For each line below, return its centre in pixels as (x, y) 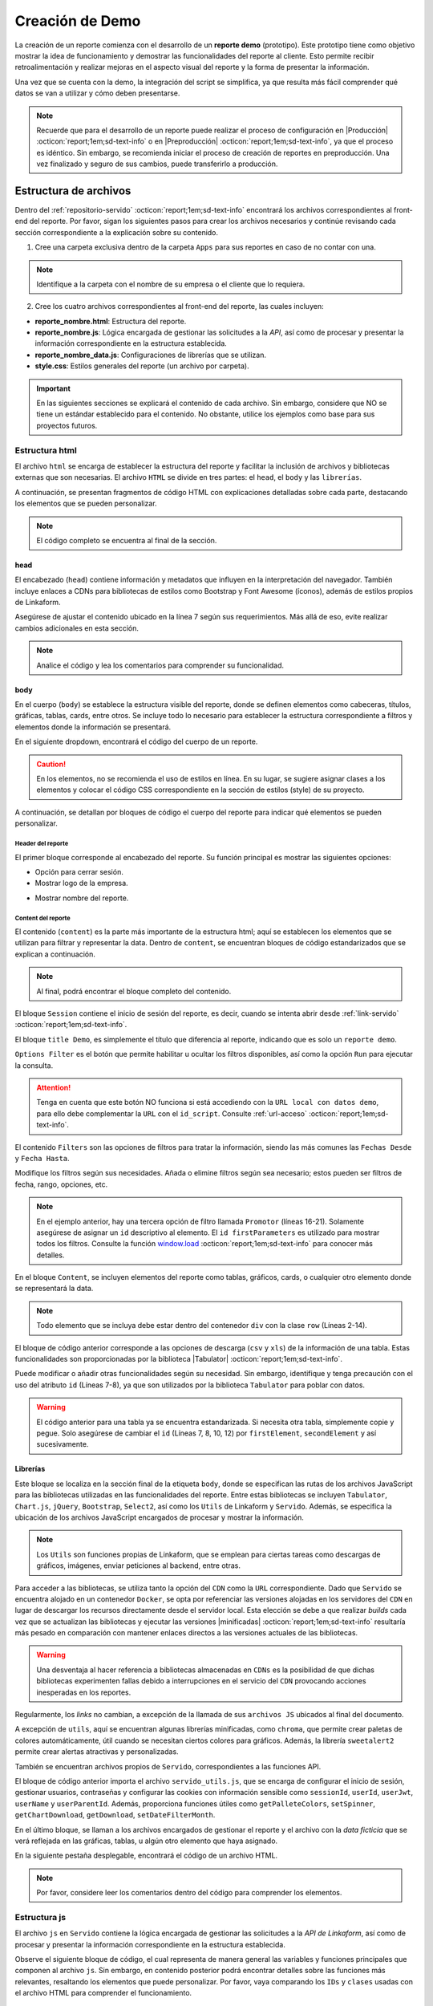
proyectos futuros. (67, 425)
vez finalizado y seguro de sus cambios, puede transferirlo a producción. (157, 164)
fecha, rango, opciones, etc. (61, 1184)
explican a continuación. (55, 954)
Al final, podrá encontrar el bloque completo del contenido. (134, 991)
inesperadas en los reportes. (84, 1692)
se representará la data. (54, 1289)
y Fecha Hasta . (42, 1158)
